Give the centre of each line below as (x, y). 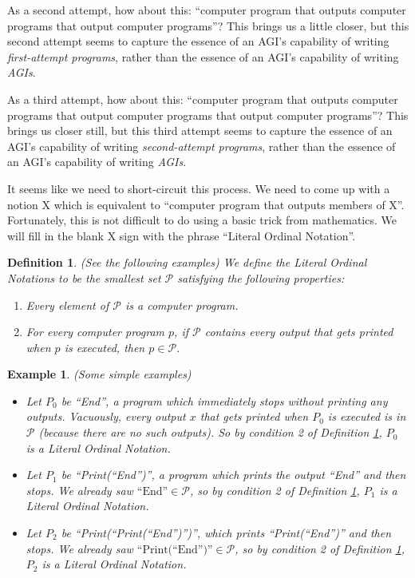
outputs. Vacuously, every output (106, 416)
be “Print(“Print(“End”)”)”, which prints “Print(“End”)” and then (226, 533)
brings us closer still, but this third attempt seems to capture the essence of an (200, 131)
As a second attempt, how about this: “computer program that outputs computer (207, 10)
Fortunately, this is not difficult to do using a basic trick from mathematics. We (202, 220)
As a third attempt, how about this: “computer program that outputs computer (203, 99)
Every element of (67, 305)
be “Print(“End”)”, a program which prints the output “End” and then (233, 475)
